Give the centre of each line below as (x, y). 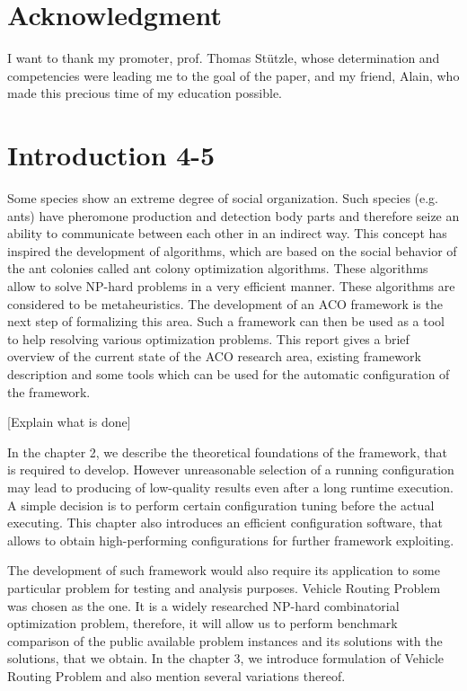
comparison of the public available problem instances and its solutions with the (225, 640)
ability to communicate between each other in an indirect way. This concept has (227, 233)
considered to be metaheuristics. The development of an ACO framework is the (225, 303)
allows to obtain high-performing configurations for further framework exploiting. (231, 540)
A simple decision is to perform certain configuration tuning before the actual (221, 505)
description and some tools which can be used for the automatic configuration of (229, 373)
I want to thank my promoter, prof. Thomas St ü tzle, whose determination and (224, 58)
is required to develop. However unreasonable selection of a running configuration (231, 470)
